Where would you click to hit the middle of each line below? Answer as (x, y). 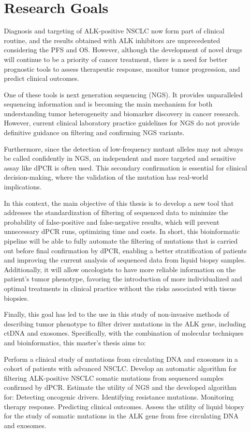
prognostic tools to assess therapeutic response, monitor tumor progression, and (122, 69)
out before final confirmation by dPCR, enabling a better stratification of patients (125, 250)
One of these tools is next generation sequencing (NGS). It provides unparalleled (123, 94)
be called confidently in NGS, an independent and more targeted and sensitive (120, 158)
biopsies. (16, 298)
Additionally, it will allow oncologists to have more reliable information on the (120, 269)
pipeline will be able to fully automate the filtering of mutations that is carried (121, 241)
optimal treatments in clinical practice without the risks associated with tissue (120, 288)
